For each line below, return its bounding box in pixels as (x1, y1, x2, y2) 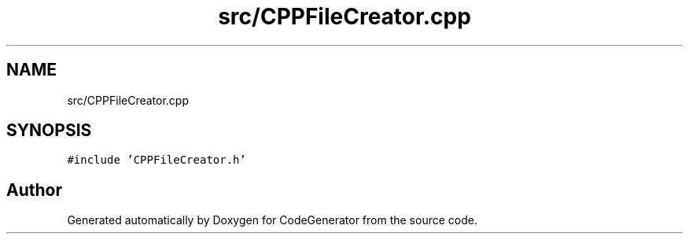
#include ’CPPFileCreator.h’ (67, 153, 246, 167)
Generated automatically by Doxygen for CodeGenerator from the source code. (67, 213, 477, 227)
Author (6, 179, 62, 200)
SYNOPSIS (6, 120, 92, 141)
